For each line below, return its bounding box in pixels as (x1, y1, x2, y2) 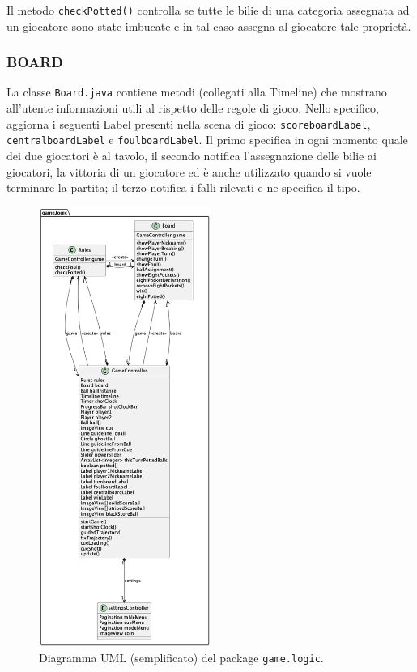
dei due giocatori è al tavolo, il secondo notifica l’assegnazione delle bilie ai (6, 147, 377, 164)
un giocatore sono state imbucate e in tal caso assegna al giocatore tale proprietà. (6, 17, 411, 34)
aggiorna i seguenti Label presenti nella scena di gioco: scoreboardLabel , (6, 115, 371, 132)
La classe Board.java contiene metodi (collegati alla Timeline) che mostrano (6, 83, 387, 100)
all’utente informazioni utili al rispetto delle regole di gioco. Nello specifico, (6, 100, 379, 117)
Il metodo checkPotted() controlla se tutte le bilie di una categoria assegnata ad (6, 2, 410, 18)
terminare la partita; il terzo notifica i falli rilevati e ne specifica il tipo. (6, 179, 360, 196)
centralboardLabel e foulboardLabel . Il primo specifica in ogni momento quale (6, 131, 408, 148)
